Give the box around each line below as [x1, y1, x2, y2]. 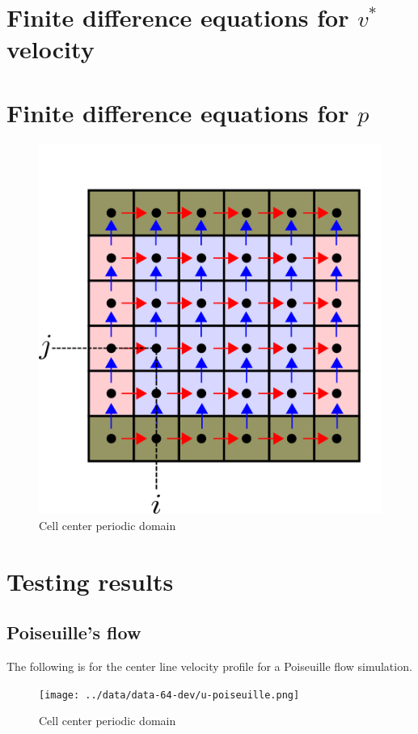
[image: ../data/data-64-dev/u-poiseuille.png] [39, 689, 300, 701]
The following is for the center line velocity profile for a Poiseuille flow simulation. [6, 657, 412, 674]
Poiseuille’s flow [6, 620, 141, 645]
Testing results [6, 564, 174, 597]
